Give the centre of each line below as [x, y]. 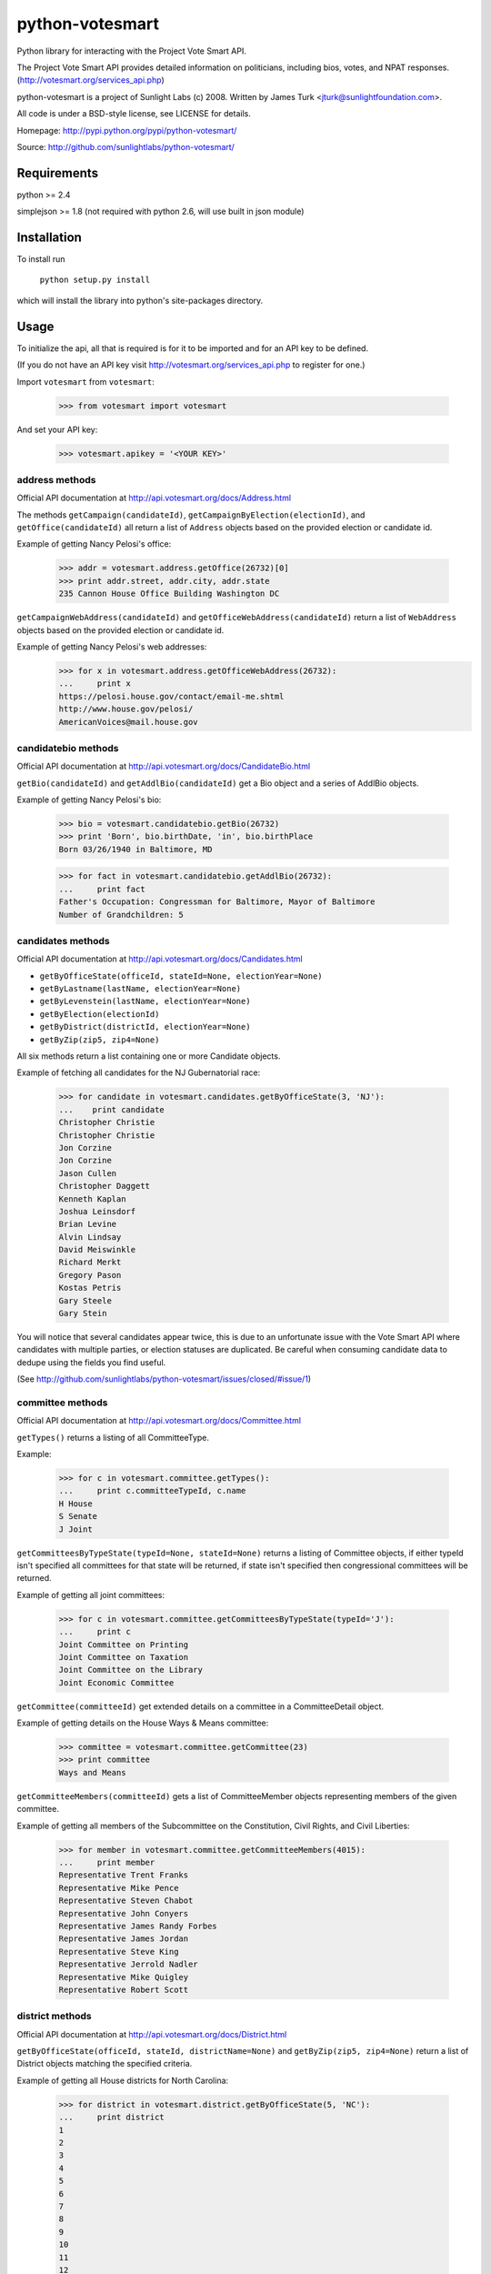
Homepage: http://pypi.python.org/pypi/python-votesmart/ [127, 130]
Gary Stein [83, 1313]
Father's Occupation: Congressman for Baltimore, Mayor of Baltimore [217, 902]
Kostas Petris [90, 1288]
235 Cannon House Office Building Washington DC [169, 594]
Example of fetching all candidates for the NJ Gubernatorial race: [139, 1072]
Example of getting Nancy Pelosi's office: [94, 544]
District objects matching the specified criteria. [105, 2064]
